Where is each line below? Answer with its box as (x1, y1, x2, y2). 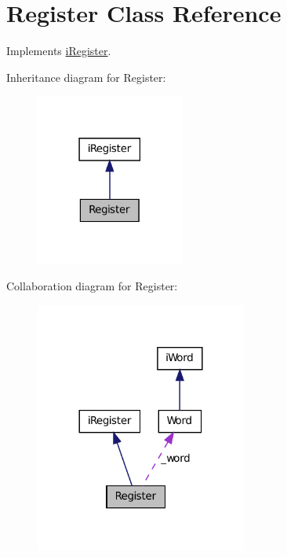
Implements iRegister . (6, 42, 111, 59)
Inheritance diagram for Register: (6, 68, 166, 85)
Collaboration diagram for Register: (6, 278, 178, 294)
